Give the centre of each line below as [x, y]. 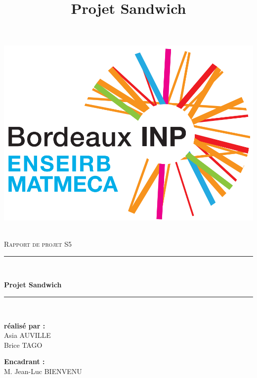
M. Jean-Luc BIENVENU [43, 371]
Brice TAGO [23, 345]
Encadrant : [24, 361]
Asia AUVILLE [27, 335]
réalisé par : [25, 325]
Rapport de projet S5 [38, 244]
